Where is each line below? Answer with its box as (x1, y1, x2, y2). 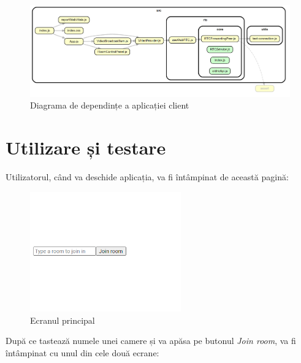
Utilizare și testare (6, 134, 166, 159)
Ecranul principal (30, 313, 95, 326)
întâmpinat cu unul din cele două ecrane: (6, 346, 159, 359)
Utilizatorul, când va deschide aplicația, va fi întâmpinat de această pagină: (6, 170, 289, 183)
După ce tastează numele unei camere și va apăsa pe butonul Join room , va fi (6, 334, 296, 347)
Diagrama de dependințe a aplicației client (30, 99, 189, 112)
